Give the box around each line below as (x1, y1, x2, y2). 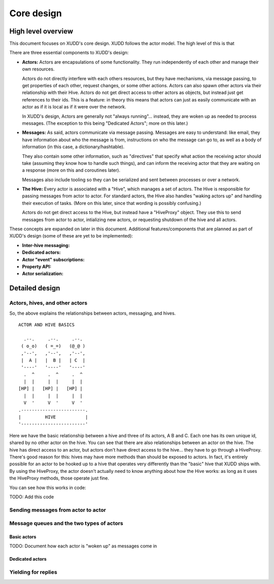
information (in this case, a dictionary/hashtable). (22, 144, 125, 150)
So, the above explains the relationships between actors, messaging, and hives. (9, 310, 176, 316)
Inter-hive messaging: (22, 242, 70, 248)
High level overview (9, 27, 74, 36)
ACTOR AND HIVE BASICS (18, 322, 75, 327)
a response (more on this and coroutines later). (22, 167, 120, 174)
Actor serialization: (22, 270, 63, 277)
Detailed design (9, 284, 60, 293)
